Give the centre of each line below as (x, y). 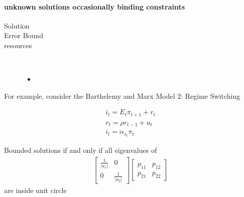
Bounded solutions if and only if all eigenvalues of (81, 150)
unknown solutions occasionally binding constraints (95, 6)
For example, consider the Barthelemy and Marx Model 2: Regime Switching (122, 95)
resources (18, 45)
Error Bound (24, 35)
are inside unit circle (35, 190)
